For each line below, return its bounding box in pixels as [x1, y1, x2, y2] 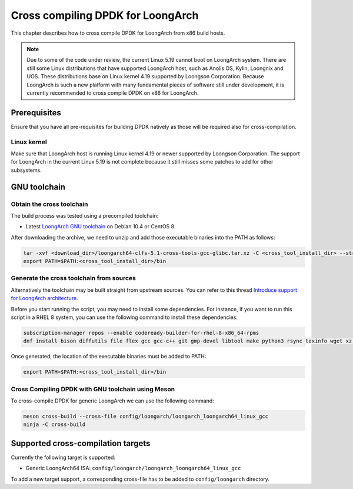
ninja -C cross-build [23, 421, 86, 428]
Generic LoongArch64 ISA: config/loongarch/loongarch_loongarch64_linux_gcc [25, 465, 241, 472]
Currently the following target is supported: [11, 454, 116, 461]
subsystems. [11, 167, 42, 174]
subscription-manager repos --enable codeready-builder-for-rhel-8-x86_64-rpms [23, 330, 259, 336]
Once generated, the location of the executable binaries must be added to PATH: [11, 353, 207, 360]
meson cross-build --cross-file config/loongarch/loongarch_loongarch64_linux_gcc [23, 413, 269, 420]
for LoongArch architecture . [11, 295, 79, 302]
